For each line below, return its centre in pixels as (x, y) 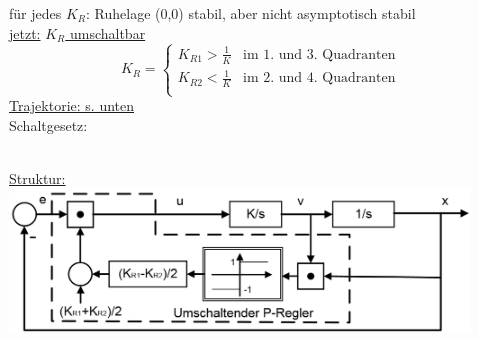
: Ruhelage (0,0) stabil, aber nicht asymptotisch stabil (251, 13)
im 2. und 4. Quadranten (319, 78)
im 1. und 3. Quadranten (319, 54)
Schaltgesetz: (48, 125)
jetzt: (25, 32)
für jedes (35, 13)
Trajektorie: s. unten (72, 105)
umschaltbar (107, 32)
